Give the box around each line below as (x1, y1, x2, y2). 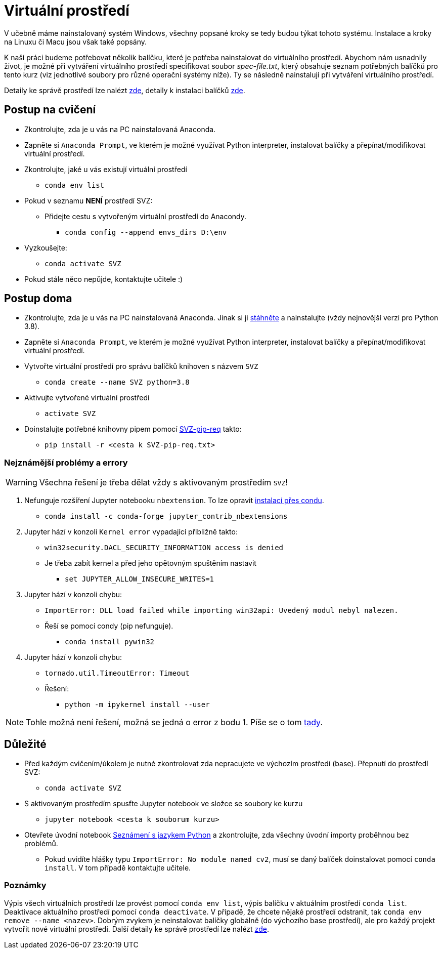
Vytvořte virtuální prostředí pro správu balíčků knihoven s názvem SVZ (24, 362, 258, 371)
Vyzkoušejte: (24, 243, 67, 252)
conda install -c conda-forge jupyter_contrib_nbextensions (45, 512, 288, 521)
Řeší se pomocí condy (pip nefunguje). (45, 621, 173, 631)
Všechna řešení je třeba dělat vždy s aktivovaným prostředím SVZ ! (39, 477, 288, 488)
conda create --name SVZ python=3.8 (45, 378, 190, 387)
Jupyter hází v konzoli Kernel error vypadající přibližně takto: (24, 527, 238, 536)
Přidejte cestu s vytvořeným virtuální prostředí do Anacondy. (45, 212, 247, 221)
